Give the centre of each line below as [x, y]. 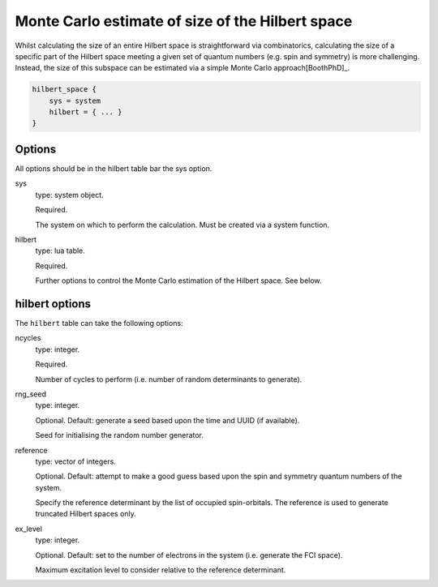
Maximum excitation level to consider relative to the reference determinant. [161, 570]
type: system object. [70, 195]
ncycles [28, 338]
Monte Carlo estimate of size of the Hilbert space [184, 21]
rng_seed [31, 394]
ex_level [28, 529]
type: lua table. [60, 251]
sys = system [75, 101]
